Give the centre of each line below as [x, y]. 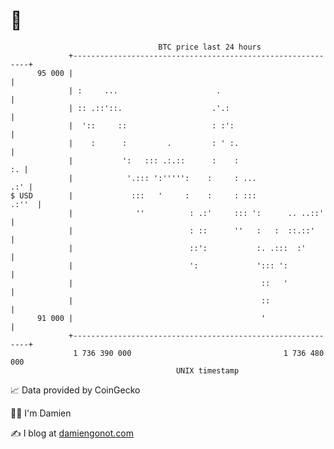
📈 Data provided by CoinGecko [75, 390]
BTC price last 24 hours [210, 47]
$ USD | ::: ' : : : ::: [133, 195]
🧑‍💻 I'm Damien [41, 413]
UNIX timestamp [207, 370]
